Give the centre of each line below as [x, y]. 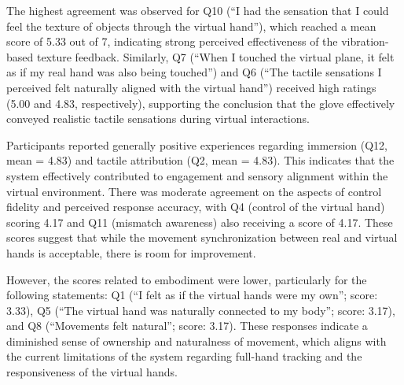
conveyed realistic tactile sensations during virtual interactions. [158, 118]
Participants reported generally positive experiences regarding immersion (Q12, [197, 144]
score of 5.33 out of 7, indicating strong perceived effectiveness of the [172, 41]
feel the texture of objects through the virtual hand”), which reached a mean [191, 26]
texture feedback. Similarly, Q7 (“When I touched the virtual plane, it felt [215, 56]
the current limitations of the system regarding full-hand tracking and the [184, 356]
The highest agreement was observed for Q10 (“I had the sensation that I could [198, 10]
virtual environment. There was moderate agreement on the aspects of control [194, 191]
